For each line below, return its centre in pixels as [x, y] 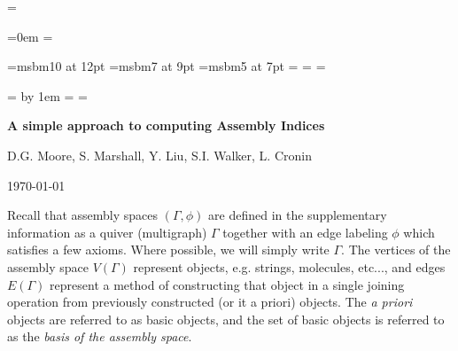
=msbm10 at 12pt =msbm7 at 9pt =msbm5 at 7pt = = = [167, 66]
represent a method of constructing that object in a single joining [227, 284]
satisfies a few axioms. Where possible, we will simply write [168, 250]
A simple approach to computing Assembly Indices [166, 125]
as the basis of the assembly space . [100, 336]
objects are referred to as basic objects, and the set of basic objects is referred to [226, 319]
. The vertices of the [396, 250]
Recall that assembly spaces [83, 215]
